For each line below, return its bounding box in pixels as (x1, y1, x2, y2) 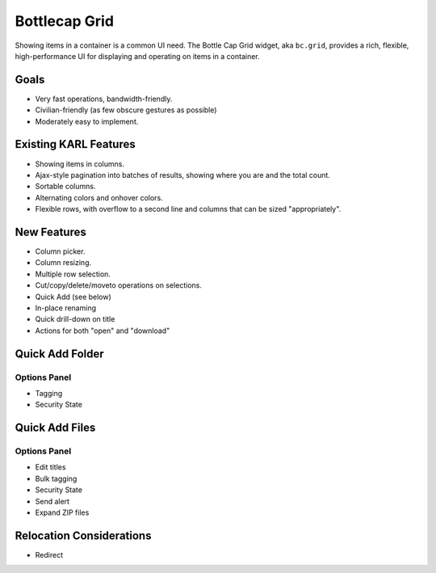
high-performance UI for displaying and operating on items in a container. (15, 51, 260, 61)
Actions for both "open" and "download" (35, 326, 170, 335)
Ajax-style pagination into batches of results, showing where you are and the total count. (35, 170, 331, 179)
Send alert (35, 496, 70, 506)
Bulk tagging (35, 474, 78, 483)
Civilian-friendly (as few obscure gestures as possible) (35, 105, 217, 115)
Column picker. (35, 246, 86, 256)
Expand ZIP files (35, 508, 90, 517)
